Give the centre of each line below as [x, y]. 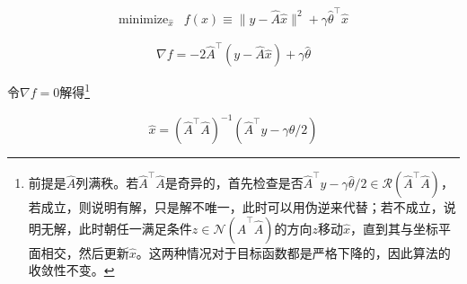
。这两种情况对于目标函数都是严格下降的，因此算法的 [293, 252]
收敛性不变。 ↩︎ [71, 270]
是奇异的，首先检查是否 [234, 183]
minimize [144, 19]
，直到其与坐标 [394, 228]
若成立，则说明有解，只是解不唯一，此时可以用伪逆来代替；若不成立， [236, 207]
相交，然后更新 [85, 252]
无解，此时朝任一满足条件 [116, 228]
